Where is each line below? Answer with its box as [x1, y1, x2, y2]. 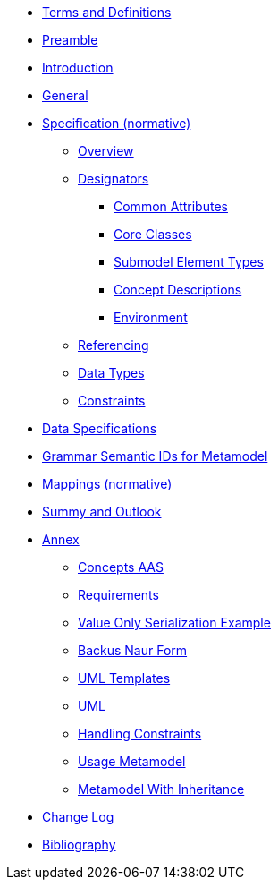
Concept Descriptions [114, 282, 242, 297]
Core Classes [114, 226, 192, 242]
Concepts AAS [78, 559, 164, 575]
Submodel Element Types [114, 254, 264, 269]
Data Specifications [42, 421, 157, 436]
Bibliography [42, 837, 116, 852]
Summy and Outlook [42, 504, 162, 519]
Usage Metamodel [78, 754, 186, 769]
